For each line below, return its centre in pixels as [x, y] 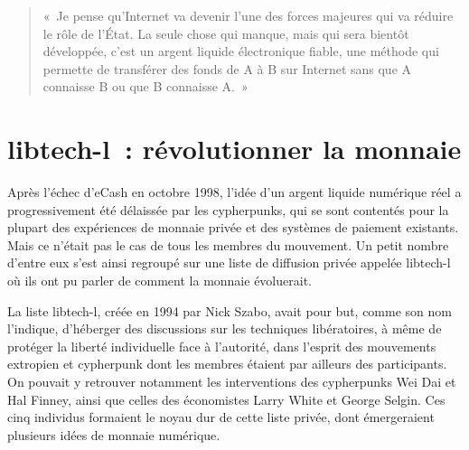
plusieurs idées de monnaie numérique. [114, 434]
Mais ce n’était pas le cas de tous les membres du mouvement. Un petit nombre [228, 244]
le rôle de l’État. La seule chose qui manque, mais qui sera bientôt [226, 33]
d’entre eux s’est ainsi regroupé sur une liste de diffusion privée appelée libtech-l [229, 262]
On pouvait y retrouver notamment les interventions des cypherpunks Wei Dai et [232, 382]
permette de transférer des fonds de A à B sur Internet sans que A [227, 68]
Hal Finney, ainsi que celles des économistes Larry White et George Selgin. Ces [226, 399]
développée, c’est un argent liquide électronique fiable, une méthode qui [241, 51]
